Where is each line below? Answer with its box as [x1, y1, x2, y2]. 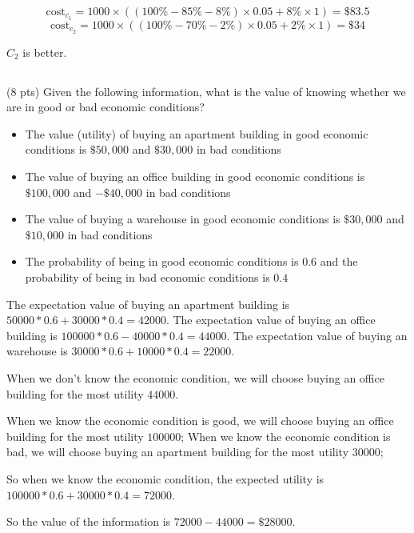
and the [320, 253, 358, 270]
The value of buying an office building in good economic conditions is [25, 168, 365, 185]
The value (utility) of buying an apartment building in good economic [25, 125, 368, 142]
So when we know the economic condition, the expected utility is [6, 470, 324, 487]
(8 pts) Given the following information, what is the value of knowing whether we [6, 82, 406, 99]
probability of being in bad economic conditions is [25, 269, 270, 286]
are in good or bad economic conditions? [6, 98, 205, 115]
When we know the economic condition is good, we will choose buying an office [6, 412, 394, 429]
